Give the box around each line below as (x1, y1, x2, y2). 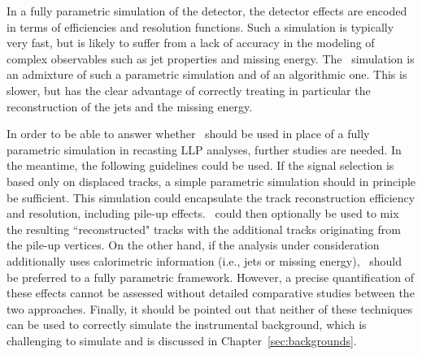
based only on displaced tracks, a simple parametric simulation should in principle (7, 172, 416, 189)
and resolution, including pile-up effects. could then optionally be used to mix (7, 205, 399, 222)
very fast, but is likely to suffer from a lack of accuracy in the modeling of (7, 34, 375, 51)
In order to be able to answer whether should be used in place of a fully (7, 125, 370, 142)
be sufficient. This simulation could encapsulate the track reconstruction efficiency (7, 188, 415, 206)
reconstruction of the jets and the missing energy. (7, 97, 253, 115)
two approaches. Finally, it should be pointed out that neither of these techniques (7, 300, 413, 317)
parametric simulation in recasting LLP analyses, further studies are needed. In (7, 141, 402, 158)
